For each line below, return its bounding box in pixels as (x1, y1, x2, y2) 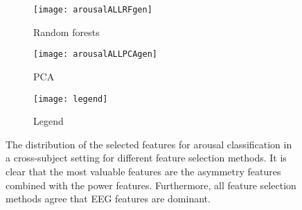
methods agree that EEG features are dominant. (6, 191, 211, 206)
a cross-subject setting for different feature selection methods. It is (6, 150, 287, 165)
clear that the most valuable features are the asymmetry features (6, 164, 281, 178)
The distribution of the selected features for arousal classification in (6, 137, 292, 151)
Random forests (33, 24, 100, 39)
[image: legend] (33, 94, 108, 104)
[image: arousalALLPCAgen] (33, 49, 157, 60)
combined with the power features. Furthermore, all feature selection (6, 177, 296, 192)
